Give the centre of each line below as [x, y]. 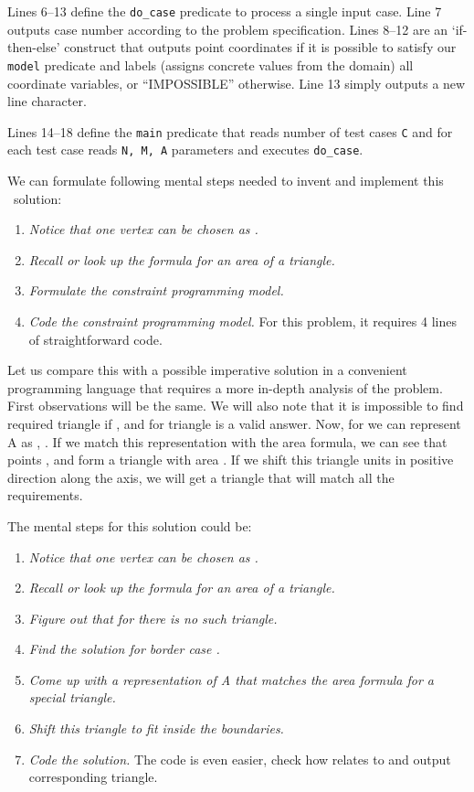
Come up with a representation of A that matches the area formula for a [231, 679]
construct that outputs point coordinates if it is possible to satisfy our [260, 47]
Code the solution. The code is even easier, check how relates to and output [240, 759]
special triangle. [72, 697]
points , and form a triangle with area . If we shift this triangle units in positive [231, 460]
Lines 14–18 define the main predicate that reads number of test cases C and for [230, 131]
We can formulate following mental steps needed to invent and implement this [226, 180]
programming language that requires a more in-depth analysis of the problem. [225, 387]
